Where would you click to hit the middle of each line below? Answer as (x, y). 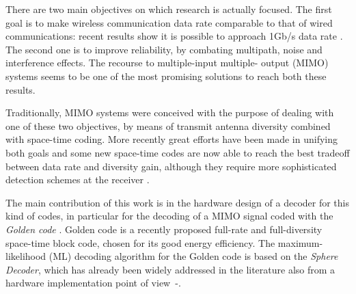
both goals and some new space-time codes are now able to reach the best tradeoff (178, 152)
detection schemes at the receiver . (78, 179)
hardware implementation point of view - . (93, 283)
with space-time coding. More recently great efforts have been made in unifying (172, 139)
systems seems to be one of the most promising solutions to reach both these (166, 76)
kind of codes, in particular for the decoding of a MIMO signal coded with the (169, 216)
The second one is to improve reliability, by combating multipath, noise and (164, 49)
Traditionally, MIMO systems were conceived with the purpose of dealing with (170, 112)
